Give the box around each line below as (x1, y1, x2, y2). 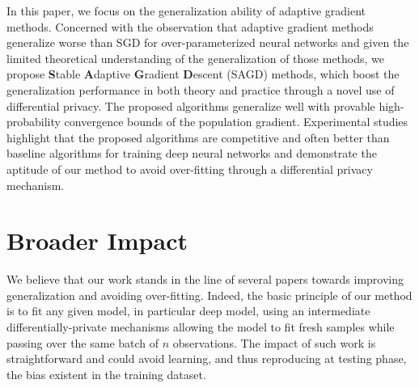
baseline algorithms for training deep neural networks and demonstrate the (6, 145, 377, 162)
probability (6, 113, 61, 130)
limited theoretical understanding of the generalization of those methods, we (6, 49, 385, 66)
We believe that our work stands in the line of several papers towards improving (6, 271, 404, 288)
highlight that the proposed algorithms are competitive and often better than (6, 129, 390, 145)
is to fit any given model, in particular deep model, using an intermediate (6, 302, 370, 319)
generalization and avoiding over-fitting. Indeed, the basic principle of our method (6, 286, 413, 303)
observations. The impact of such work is (172, 334, 376, 351)
